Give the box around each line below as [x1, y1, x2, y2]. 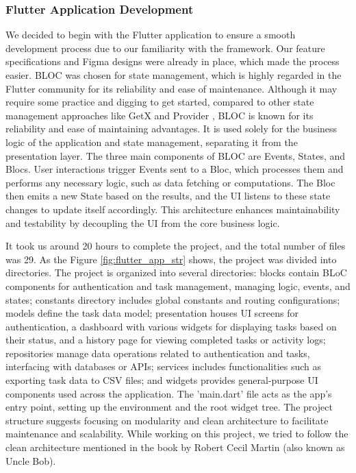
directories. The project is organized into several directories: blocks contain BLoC [5, 265, 347, 280]
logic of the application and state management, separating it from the [5, 134, 298, 149]
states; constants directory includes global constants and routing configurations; [5, 292, 340, 306]
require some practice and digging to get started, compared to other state [5, 95, 314, 109]
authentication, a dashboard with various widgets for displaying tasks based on [5, 319, 337, 333]
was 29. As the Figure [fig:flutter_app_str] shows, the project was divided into [5, 252, 337, 266]
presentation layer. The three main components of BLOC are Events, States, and [5, 148, 346, 162]
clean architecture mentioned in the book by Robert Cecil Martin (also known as [5, 440, 345, 454]
